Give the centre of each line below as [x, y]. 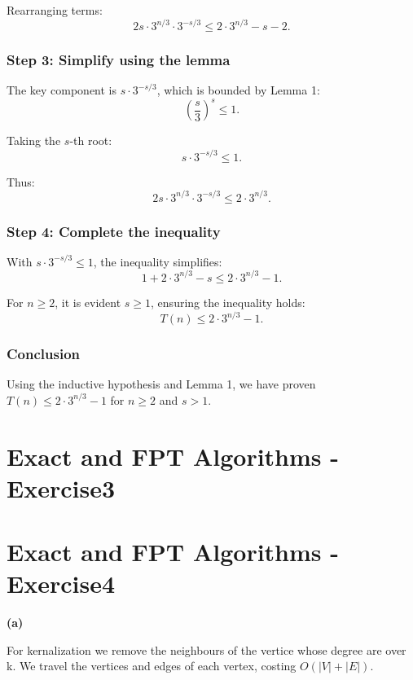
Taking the [34, 140]
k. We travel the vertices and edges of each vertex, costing [152, 666]
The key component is [62, 90]
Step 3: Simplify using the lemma [119, 60]
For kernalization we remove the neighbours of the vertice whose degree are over [206, 649]
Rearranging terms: [55, 10]
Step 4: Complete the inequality [114, 231]
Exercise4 [61, 583]
